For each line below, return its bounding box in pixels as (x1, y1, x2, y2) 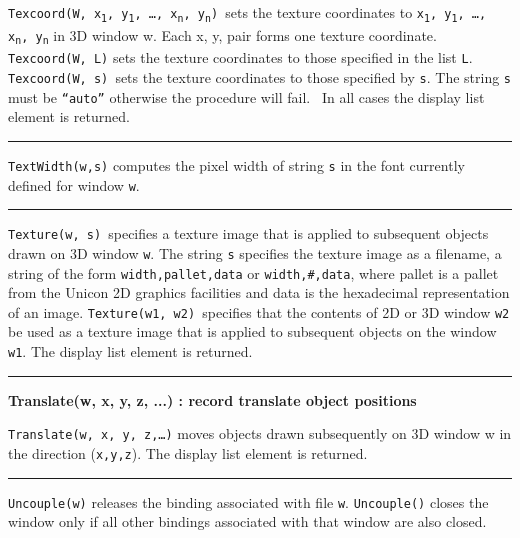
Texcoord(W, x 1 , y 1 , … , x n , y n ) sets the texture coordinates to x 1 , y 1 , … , (8, 2, 487, 24)
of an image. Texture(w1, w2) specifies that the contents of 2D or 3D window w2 (8, 301, 510, 322)
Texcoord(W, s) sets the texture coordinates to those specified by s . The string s (8, 67, 512, 88)
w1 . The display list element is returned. (8, 341, 253, 362)
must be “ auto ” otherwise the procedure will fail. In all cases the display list (8, 86, 485, 107)
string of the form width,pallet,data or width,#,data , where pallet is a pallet (8, 262, 499, 283)
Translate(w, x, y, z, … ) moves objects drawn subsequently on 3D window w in (8, 423, 512, 444)
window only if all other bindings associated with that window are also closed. (8, 511, 487, 532)
